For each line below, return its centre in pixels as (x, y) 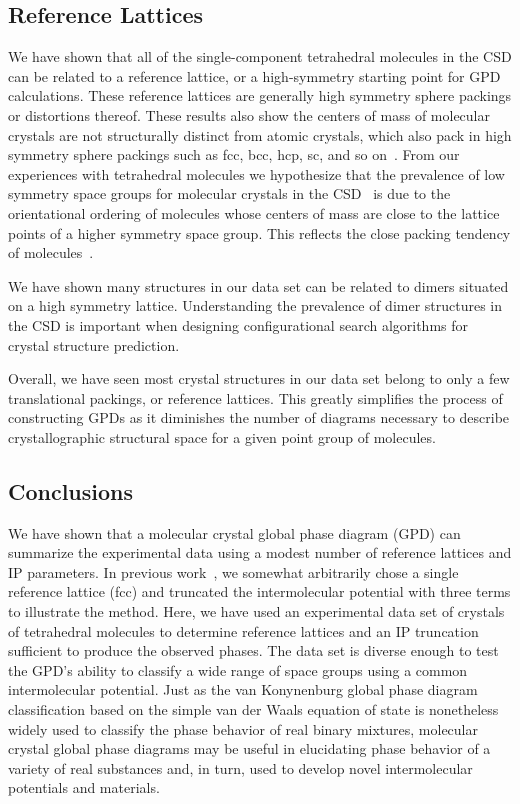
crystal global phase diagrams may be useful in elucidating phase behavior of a (249, 748)
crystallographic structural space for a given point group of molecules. (222, 436)
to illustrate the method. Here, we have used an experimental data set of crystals (256, 611)
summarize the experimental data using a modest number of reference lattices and (260, 552)
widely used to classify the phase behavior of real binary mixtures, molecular (243, 728)
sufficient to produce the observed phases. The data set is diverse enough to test (253, 650)
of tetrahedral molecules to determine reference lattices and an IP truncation (243, 630)
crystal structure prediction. (94, 344)
